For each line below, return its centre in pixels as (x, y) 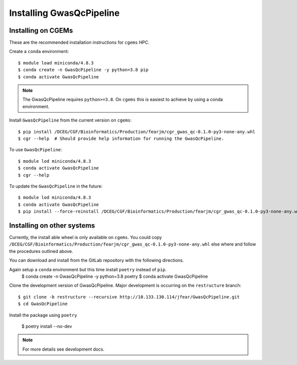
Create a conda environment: (39, 52)
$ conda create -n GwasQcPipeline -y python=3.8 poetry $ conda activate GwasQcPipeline (115, 276)
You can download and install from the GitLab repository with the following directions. (97, 260)
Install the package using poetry (43, 315)
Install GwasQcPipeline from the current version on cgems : (71, 120)
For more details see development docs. (64, 349)
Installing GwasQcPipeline (64, 13)
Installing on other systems (52, 225)
